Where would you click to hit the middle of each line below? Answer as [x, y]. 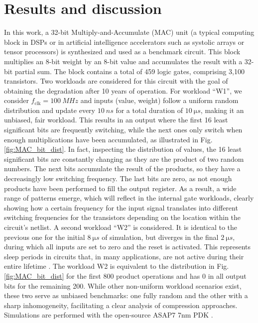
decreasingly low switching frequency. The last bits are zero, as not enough [118, 178]
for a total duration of [149, 110]
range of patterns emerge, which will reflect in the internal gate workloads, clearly [129, 198]
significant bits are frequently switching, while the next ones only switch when [123, 130]
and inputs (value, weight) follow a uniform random [159, 100]
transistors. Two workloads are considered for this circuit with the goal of [116, 81]
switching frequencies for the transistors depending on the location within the [123, 217]
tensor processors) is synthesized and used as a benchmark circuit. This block [122, 52]
